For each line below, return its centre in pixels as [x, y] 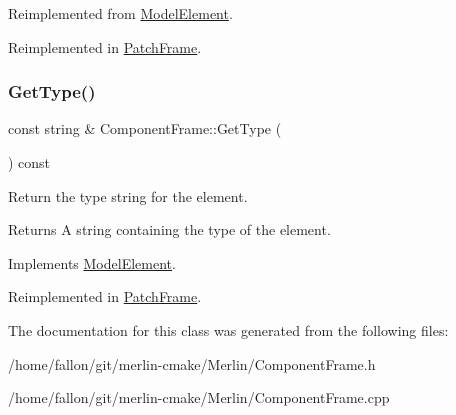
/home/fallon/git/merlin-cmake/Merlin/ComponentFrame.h [192, 363]
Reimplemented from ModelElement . [120, 13]
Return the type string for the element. [128, 195]
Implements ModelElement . [92, 262]
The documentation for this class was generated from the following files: [228, 329]
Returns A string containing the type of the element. [169, 229]
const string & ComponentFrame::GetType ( [145, 128]
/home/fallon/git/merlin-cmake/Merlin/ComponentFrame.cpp [199, 397]
